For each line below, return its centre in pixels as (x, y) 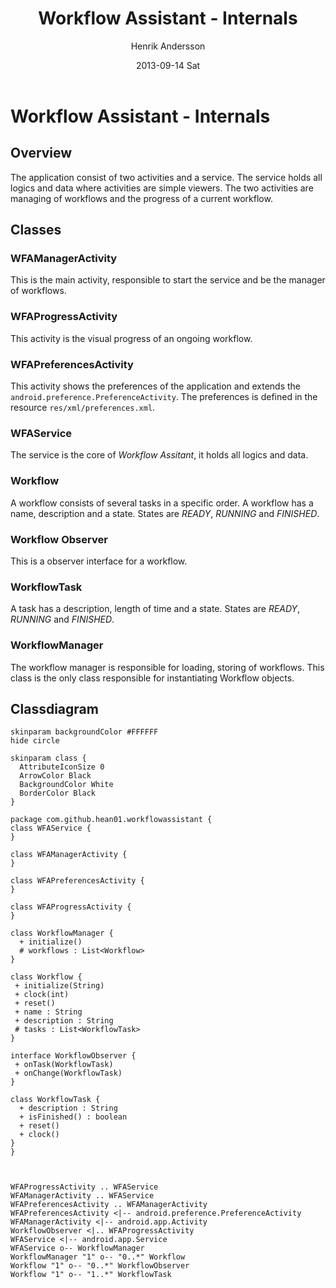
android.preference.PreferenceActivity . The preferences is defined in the (164, 397)
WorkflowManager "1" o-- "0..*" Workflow (98, 1257)
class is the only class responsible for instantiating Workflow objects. (152, 678)
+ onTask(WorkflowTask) (64, 1065)
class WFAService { (51, 828)
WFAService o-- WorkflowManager (77, 1248)
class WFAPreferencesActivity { (77, 881)
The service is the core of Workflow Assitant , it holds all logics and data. (159, 455)
